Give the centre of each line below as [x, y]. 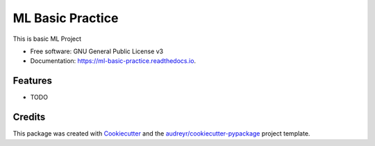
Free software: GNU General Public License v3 [97, 51]
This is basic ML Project [47, 39]
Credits [29, 117]
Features [32, 81]
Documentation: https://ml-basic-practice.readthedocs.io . [113, 61]
